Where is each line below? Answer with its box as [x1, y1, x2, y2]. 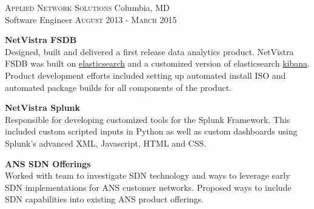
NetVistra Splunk [5, 101, 81, 114]
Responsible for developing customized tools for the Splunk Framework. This [5, 113, 290, 125]
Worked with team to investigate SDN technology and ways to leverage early [5, 169, 290, 182]
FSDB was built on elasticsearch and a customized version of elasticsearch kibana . [5, 57, 310, 70]
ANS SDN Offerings [5, 157, 91, 170]
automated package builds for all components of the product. [5, 81, 232, 93]
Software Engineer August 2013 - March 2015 [5, 13, 177, 25]
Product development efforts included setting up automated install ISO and [5, 68, 286, 81]
